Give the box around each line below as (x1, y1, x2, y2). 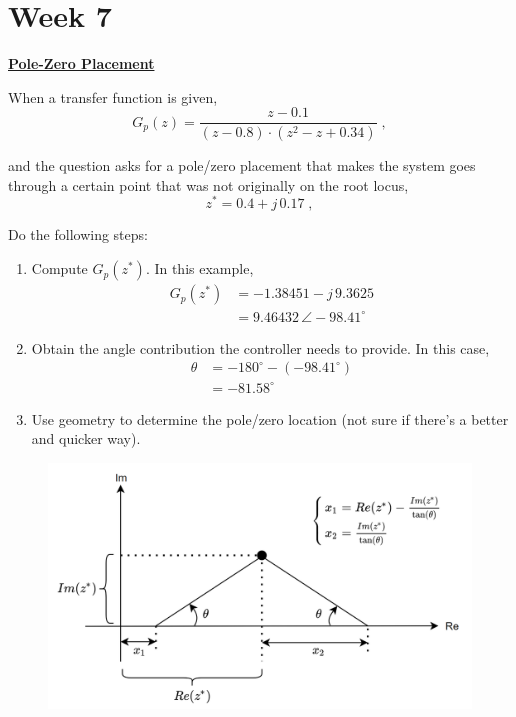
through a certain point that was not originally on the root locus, (8, 174, 409, 195)
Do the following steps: (8, 224, 148, 245)
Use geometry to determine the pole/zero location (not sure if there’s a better (31, 408, 509, 429)
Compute (31, 258, 88, 279)
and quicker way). (31, 428, 141, 449)
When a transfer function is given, (8, 86, 218, 107)
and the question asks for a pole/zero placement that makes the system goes (8, 155, 476, 176)
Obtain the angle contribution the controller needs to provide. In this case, (31, 337, 490, 358)
